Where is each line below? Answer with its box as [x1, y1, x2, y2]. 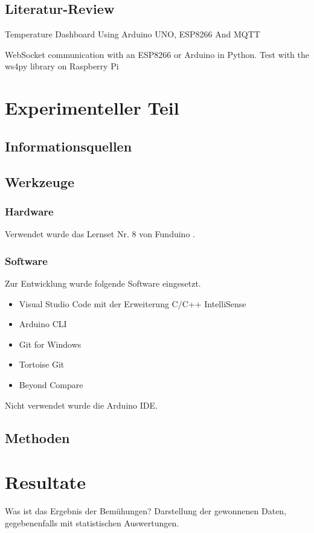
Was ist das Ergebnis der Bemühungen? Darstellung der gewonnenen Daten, [5, 505, 287, 517]
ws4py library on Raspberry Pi [5, 60, 119, 72]
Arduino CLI [19, 318, 67, 330]
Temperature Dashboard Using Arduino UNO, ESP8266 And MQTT [5, 28, 260, 40]
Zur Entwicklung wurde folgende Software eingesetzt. [5, 276, 201, 289]
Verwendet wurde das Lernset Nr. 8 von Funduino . [5, 228, 195, 240]
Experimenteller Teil [5, 95, 179, 120]
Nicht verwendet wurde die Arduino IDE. [5, 398, 158, 411]
